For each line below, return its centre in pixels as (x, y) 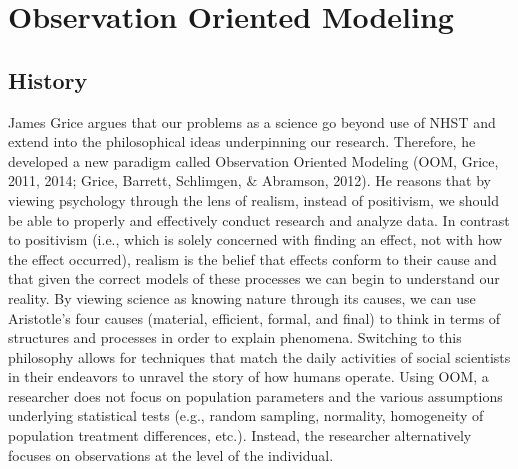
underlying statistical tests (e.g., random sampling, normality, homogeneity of (246, 415)
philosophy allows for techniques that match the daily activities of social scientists (259, 356)
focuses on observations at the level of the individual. (171, 454)
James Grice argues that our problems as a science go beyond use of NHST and (252, 121)
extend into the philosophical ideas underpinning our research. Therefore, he (242, 141)
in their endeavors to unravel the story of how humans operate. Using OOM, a (248, 376)
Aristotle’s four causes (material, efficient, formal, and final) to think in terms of (254, 317)
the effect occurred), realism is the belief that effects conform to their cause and (252, 258)
